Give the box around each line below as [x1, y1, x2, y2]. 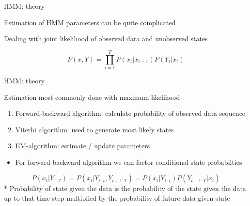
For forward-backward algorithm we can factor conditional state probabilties [15, 157, 242, 167]
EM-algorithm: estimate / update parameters [15, 141, 150, 151]
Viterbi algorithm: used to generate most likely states [15, 124, 174, 134]
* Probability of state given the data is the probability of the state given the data [4, 183, 246, 193]
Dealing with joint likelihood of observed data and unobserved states [4, 33, 208, 44]
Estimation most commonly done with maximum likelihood [4, 92, 180, 102]
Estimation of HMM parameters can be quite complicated [4, 17, 176, 27]
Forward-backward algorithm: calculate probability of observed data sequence [15, 108, 246, 118]
